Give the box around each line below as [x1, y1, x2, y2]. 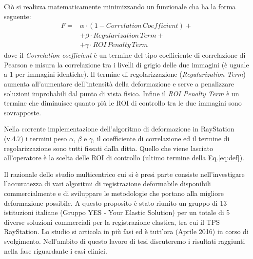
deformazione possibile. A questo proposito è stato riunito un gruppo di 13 [4, 197, 227, 208]
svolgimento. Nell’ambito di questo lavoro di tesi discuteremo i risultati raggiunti [4, 236, 245, 246]
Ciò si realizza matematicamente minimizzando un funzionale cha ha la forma [4, 1, 236, 11]
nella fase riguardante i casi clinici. [4, 245, 107, 256]
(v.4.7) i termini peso [4, 133, 67, 144]
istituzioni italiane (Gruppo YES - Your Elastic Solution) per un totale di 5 [4, 207, 230, 217]
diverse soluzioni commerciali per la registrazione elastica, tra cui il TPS [4, 216, 220, 227]
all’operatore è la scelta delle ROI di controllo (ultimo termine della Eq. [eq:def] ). [4, 152, 244, 163]
